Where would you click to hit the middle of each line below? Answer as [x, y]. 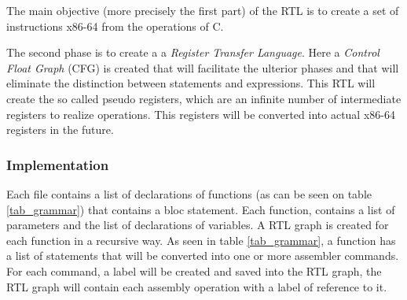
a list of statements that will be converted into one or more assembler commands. [203, 256]
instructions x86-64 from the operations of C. [115, 26]
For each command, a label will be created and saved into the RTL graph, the [194, 270]
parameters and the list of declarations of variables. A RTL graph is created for [198, 225]
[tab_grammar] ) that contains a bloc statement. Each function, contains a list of [201, 209]
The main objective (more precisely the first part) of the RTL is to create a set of [203, 10]
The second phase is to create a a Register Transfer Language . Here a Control [193, 52]
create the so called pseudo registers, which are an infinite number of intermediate [204, 98]
